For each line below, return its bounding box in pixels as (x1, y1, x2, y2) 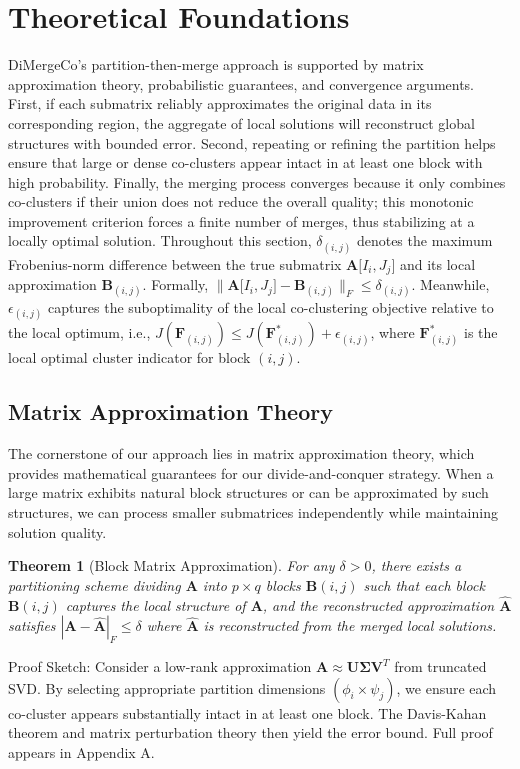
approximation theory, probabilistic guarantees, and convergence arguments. (8, 73, 475, 94)
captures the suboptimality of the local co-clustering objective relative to (48, 297, 494, 318)
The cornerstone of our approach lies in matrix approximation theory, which (8, 443, 475, 464)
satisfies (8, 615, 56, 636)
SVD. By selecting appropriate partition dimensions (8, 677, 326, 698)
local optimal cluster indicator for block (8, 347, 251, 368)
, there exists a (371, 555, 462, 576)
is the (464, 322, 498, 343)
